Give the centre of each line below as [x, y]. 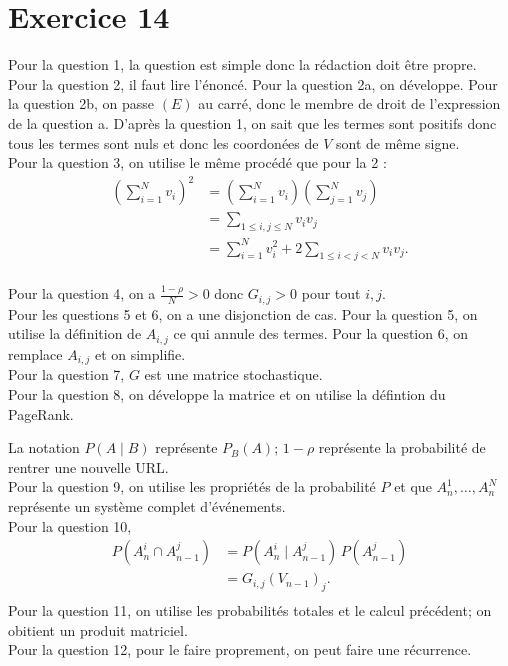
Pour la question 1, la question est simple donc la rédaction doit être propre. [242, 64]
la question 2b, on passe [81, 103]
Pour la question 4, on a [82, 293]
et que [413, 486]
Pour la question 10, [70, 525]
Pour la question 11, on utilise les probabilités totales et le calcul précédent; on [250, 610]
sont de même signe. [397, 142]
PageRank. [41, 413]
